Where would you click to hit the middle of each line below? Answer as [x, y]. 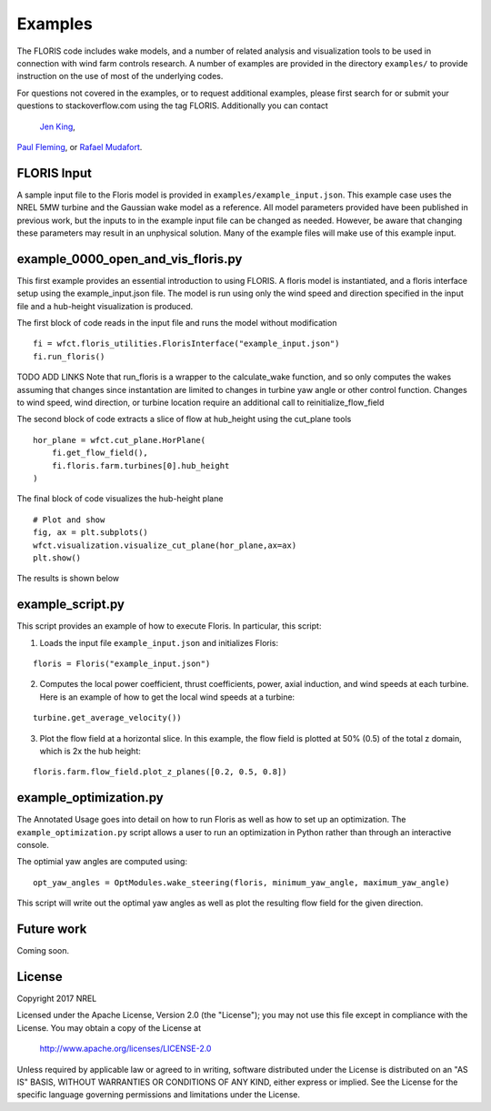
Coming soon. [43, 951]
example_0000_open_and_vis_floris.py [130, 259]
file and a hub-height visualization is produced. [105, 306]
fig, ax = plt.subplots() [91, 533]
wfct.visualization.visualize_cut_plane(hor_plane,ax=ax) [165, 545]
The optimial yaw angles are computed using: [102, 862]
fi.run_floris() [69, 356]
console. [33, 845]
